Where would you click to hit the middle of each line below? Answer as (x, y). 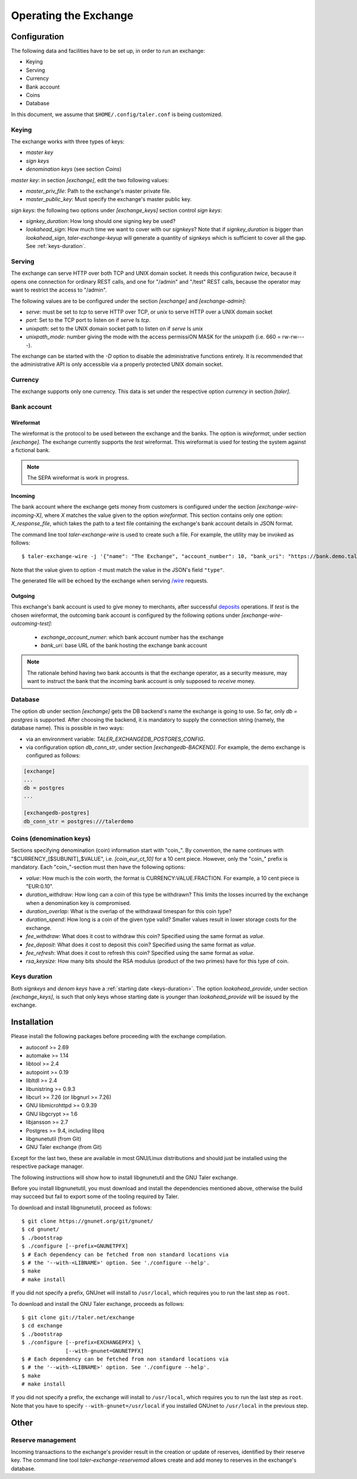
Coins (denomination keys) (51, 838)
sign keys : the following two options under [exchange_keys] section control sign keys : (117, 210)
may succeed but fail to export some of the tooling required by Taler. (95, 1196)
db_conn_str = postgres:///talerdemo (79, 821)
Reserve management (44, 1440)
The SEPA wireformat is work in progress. (78, 477)
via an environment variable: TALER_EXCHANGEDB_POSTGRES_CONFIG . (115, 739)
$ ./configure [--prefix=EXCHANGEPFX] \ (81, 1342)
